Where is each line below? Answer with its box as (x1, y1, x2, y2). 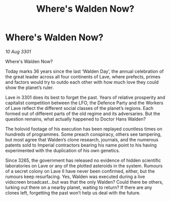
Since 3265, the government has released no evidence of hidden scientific (5, 157, 161, 163)
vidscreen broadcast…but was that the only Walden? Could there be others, (5, 179, 163, 185)
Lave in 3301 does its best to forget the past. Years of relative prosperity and (5, 94, 165, 100)
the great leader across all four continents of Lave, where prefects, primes (5, 73, 161, 79)
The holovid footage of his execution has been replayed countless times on (5, 126, 162, 132)
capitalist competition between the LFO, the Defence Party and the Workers (5, 100, 163, 106)
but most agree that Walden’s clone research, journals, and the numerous (5, 136, 159, 142)
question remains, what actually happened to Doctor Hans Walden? (5, 116, 146, 122)
